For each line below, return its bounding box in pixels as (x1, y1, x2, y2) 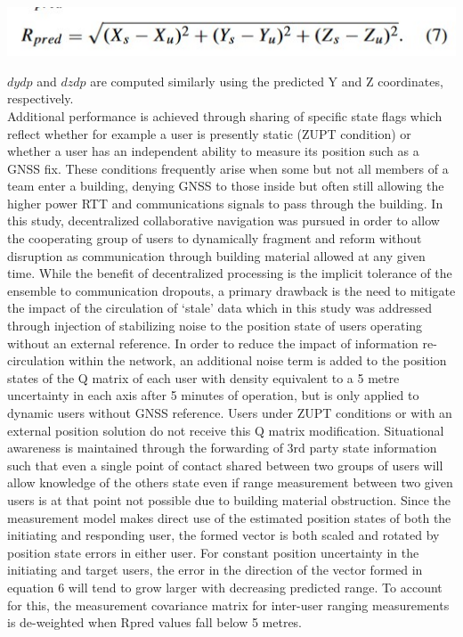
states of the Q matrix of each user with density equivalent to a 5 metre (7, 368, 400, 387)
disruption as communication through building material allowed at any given (7, 246, 426, 265)
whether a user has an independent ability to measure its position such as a (7, 142, 419, 160)
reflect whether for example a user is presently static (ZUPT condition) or (7, 124, 411, 143)
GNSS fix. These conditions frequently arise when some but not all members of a (7, 159, 449, 177)
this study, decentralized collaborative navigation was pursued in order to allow (7, 211, 440, 230)
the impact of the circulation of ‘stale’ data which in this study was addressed (7, 298, 432, 317)
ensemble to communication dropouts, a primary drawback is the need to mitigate (7, 281, 456, 299)
